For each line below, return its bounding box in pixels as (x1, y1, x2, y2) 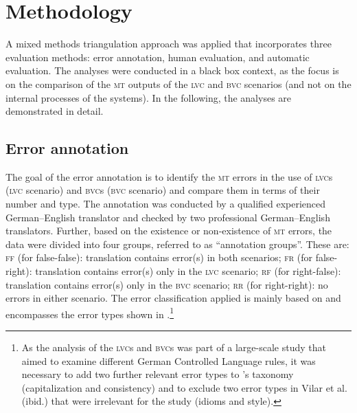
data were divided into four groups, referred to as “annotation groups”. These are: (5, 236, 349, 251)
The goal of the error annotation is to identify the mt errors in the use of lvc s (5, 169, 333, 183)
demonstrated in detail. (5, 104, 104, 118)
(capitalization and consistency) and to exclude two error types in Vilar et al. (21, 380, 347, 394)
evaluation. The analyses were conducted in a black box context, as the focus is (5, 63, 339, 78)
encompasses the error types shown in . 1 (5, 304, 174, 321)
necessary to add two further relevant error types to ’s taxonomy (21, 367, 294, 381)
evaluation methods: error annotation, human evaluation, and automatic (5, 49, 310, 64)
